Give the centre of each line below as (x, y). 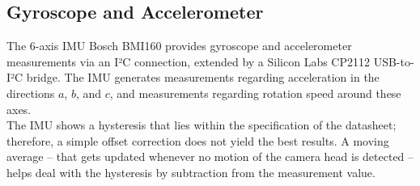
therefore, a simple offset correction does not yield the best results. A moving (198, 140)
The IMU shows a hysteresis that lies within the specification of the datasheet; (202, 125)
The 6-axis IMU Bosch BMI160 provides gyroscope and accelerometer (179, 46)
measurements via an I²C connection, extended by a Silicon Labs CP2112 (188, 61)
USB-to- (394, 61)
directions (31, 93)
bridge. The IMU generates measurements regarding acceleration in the (203, 77)
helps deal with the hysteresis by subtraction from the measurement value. (191, 172)
